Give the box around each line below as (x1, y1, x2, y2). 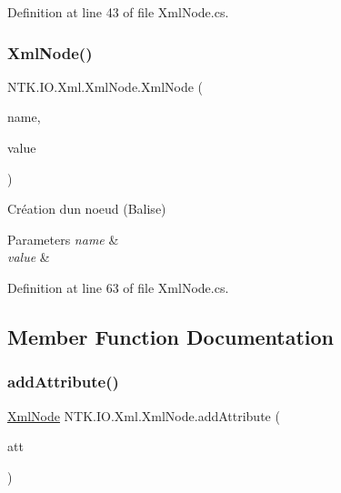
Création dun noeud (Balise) (7, 199, 166, 218)
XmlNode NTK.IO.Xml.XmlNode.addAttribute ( (7, 406, 280, 425)
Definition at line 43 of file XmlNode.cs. (7, 3, 229, 21)
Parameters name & (7, 229, 119, 248)
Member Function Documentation (7, 322, 335, 350)
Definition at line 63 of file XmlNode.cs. (7, 277, 229, 297)
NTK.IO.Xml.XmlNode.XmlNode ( (7, 76, 204, 96)
